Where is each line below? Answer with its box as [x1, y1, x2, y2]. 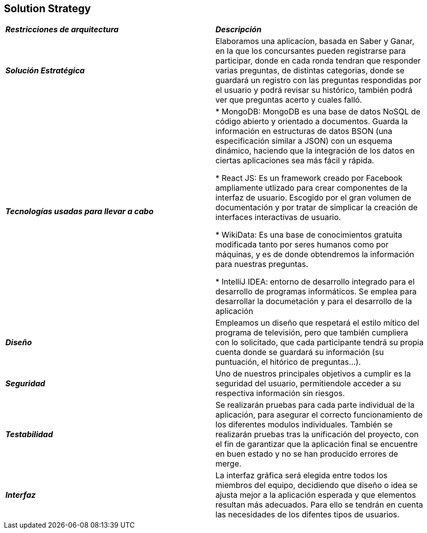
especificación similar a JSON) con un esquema [215, 136, 393, 146]
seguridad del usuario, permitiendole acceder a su [215, 378, 401, 389]
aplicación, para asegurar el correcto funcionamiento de [215, 410, 423, 420]
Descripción [215, 24, 261, 35]
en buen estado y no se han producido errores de [215, 449, 398, 459]
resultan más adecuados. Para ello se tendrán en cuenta [215, 500, 423, 510]
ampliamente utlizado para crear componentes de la [215, 183, 407, 193]
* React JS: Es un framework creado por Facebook [215, 173, 403, 183]
